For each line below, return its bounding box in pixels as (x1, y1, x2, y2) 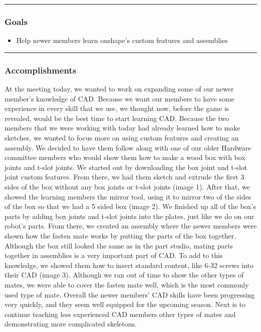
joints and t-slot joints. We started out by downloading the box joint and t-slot (5, 161, 247, 172)
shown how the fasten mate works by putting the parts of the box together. (5, 230, 236, 240)
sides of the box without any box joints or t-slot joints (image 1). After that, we (5, 181, 250, 191)
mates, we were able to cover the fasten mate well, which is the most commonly (5, 279, 249, 289)
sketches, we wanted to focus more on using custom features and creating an (5, 132, 239, 142)
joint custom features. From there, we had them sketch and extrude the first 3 (5, 171, 244, 182)
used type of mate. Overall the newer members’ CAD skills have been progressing (5, 289, 255, 299)
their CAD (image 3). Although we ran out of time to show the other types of (5, 269, 244, 280)
